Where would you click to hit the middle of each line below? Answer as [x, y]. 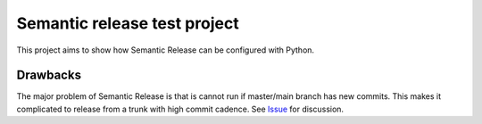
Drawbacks [49, 75]
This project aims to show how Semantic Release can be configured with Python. [166, 50]
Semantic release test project [128, 23]
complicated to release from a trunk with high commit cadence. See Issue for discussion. [180, 109]
